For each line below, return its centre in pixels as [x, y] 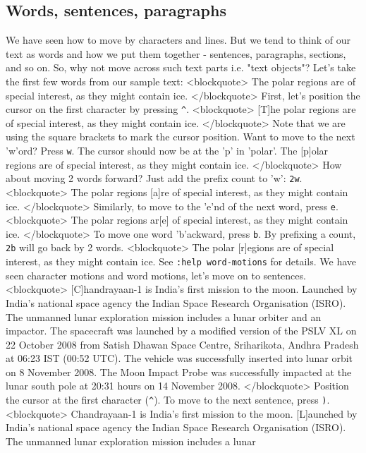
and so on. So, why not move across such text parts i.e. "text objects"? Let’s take [181, 67]
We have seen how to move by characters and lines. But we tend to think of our [178, 40]
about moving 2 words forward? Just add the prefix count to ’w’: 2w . [154, 178]
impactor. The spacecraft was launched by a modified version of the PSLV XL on [181, 331]
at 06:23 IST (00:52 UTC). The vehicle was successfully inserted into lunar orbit [179, 358]
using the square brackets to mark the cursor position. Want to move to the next [181, 137]
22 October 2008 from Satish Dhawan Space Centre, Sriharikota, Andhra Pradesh [182, 344]
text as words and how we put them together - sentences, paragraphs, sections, [176, 53]
